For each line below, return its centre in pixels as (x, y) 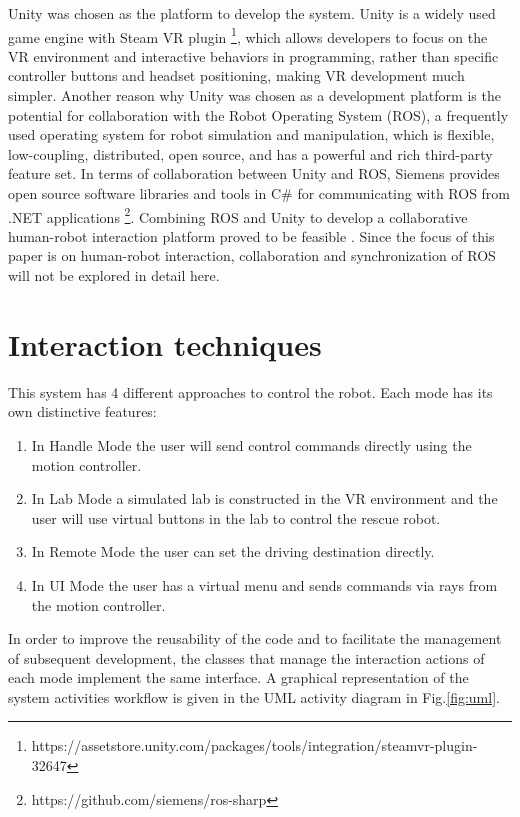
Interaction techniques (165, 343)
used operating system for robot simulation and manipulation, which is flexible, (251, 134)
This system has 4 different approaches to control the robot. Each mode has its (250, 391)
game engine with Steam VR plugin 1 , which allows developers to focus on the (248, 35)
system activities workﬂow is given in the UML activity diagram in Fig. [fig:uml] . (254, 696)
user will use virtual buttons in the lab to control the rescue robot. (236, 517)
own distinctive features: (82, 411)
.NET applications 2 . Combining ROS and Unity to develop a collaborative (238, 215)
